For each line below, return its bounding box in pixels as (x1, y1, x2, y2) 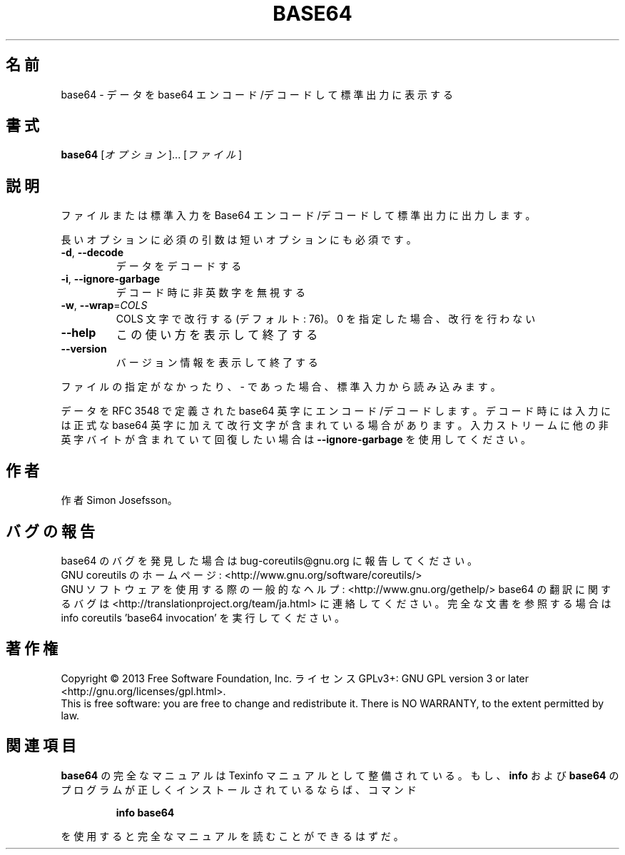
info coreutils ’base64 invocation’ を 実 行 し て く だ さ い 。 (61, 611, 345, 624)
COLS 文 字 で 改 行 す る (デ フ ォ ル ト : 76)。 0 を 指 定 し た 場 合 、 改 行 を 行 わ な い (116, 313, 536, 325)
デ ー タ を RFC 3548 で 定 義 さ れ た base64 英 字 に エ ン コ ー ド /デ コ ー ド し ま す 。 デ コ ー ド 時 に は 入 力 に (61, 405, 611, 418)
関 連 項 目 (6, 737, 76, 755)
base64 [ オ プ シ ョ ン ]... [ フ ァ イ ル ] (61, 148, 243, 161)
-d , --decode (61, 246, 124, 259)
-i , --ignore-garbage (61, 273, 161, 285)
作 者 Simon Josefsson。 (61, 494, 178, 507)
